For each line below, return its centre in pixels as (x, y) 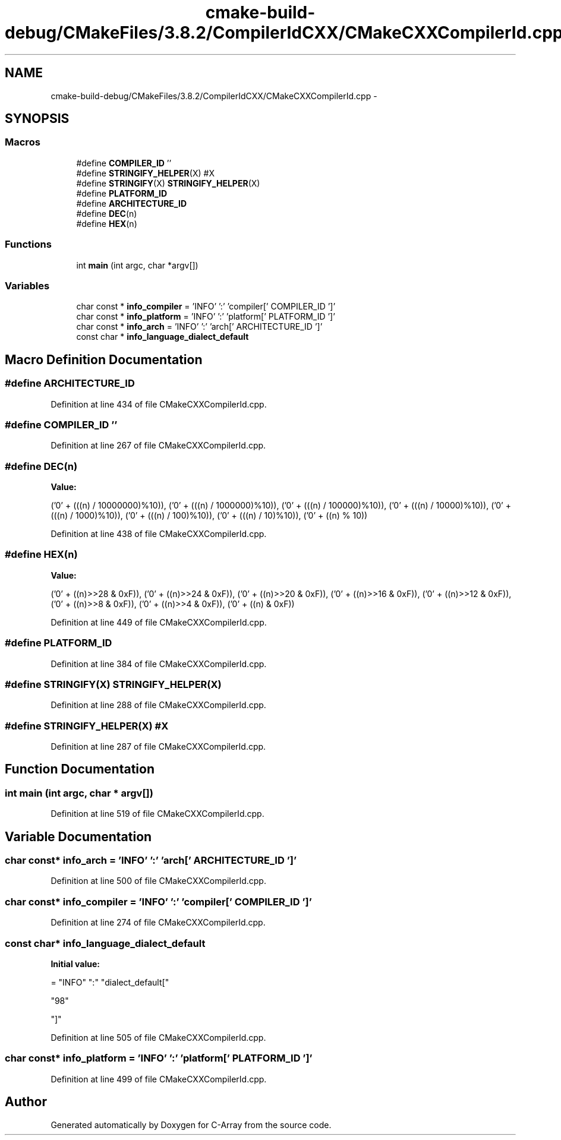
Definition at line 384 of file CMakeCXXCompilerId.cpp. (159, 664)
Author (26, 1102)
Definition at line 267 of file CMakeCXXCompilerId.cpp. (158, 446)
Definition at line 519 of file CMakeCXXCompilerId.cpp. (157, 814)
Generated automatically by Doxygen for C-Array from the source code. (191, 1125)
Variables (27, 285)
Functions (28, 244)
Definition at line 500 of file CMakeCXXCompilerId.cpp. (158, 881)
